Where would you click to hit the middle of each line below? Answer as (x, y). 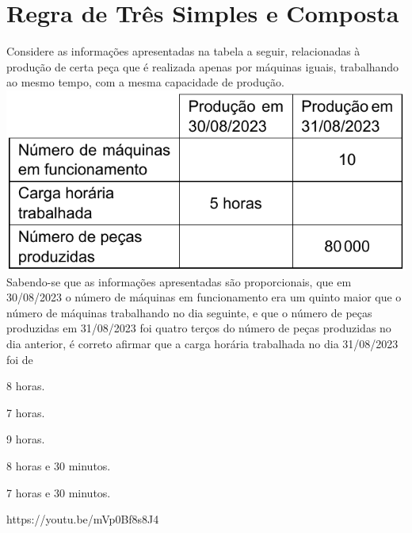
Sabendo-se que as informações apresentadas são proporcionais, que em (179, 281)
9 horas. (26, 439)
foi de (20, 359)
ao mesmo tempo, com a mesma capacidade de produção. (145, 82)
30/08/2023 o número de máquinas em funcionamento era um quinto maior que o (204, 297)
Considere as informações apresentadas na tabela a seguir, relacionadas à (183, 51)
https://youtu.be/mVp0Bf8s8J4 (83, 519)
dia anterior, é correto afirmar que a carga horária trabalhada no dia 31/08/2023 (202, 344)
